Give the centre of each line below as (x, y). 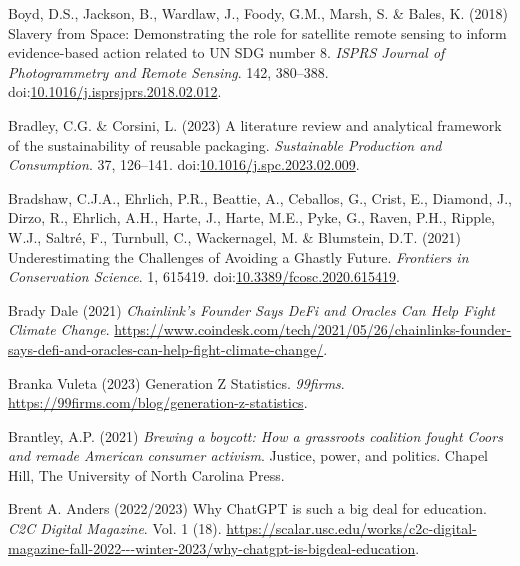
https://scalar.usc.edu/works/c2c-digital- (351, 528)
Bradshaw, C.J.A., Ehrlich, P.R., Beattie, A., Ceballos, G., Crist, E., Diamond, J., (260, 197)
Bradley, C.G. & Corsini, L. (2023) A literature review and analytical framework (255, 124)
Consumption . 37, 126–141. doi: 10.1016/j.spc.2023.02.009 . (184, 164)
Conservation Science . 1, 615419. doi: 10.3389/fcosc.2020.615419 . (204, 276)
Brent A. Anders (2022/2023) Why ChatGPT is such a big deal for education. (247, 508)
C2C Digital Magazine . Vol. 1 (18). (115, 528)
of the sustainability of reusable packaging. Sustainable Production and (225, 144)
